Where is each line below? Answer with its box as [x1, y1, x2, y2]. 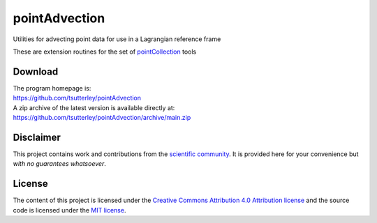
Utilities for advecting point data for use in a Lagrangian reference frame [13, 35, 221, 43]
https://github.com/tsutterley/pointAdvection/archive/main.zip [13, 114, 191, 122]
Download [13, 66, 59, 77]
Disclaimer [13, 131, 61, 143]
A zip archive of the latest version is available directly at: [13, 103, 175, 111]
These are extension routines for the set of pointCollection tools [13, 47, 197, 56]
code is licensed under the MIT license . [13, 206, 126, 214]
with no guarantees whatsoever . [13, 160, 106, 168]
